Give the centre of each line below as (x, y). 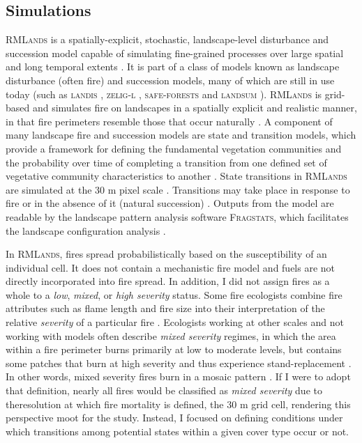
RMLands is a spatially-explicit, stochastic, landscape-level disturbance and (167, 39)
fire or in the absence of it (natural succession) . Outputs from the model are (170, 203)
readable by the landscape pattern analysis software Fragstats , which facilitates (177, 216)
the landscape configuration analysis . (86, 230)
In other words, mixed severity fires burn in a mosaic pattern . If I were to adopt (178, 376)
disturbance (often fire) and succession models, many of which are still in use (170, 80)
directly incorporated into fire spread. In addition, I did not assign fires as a (168, 281)
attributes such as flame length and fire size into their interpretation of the (165, 308)
